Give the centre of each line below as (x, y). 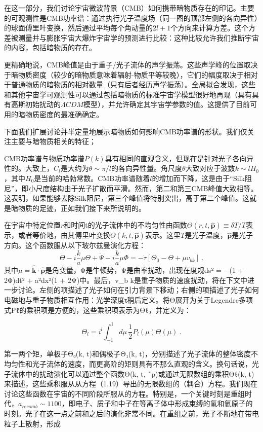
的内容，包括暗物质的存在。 (50, 47)
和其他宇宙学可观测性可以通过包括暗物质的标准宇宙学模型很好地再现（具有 (128, 94)
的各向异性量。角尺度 (147, 168)
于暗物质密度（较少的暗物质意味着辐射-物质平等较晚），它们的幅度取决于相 (127, 74)
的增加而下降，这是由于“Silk (198, 178)
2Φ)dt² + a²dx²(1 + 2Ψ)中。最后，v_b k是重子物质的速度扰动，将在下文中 (126, 280)
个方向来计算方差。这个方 (213, 28)
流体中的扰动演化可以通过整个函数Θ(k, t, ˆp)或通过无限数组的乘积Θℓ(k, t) (133, 373)
